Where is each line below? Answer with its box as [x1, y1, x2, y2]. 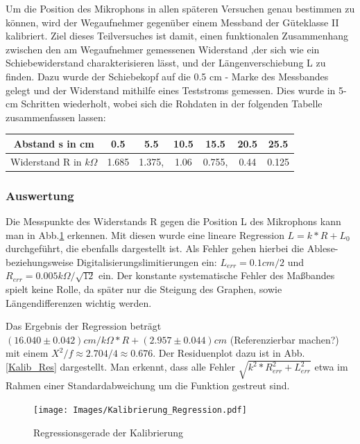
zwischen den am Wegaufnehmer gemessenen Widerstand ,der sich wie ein [6, 42, 320, 56]
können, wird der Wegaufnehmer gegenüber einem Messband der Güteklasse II [6, 15, 339, 29]
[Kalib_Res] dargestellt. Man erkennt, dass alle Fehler [6, 359, 235, 374]
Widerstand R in [10, 154, 82, 168]
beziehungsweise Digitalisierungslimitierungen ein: [6, 254, 217, 269]
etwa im [314, 359, 348, 374]
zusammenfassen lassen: [6, 109, 106, 124]
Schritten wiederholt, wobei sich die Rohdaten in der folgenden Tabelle [21, 96, 323, 111]
